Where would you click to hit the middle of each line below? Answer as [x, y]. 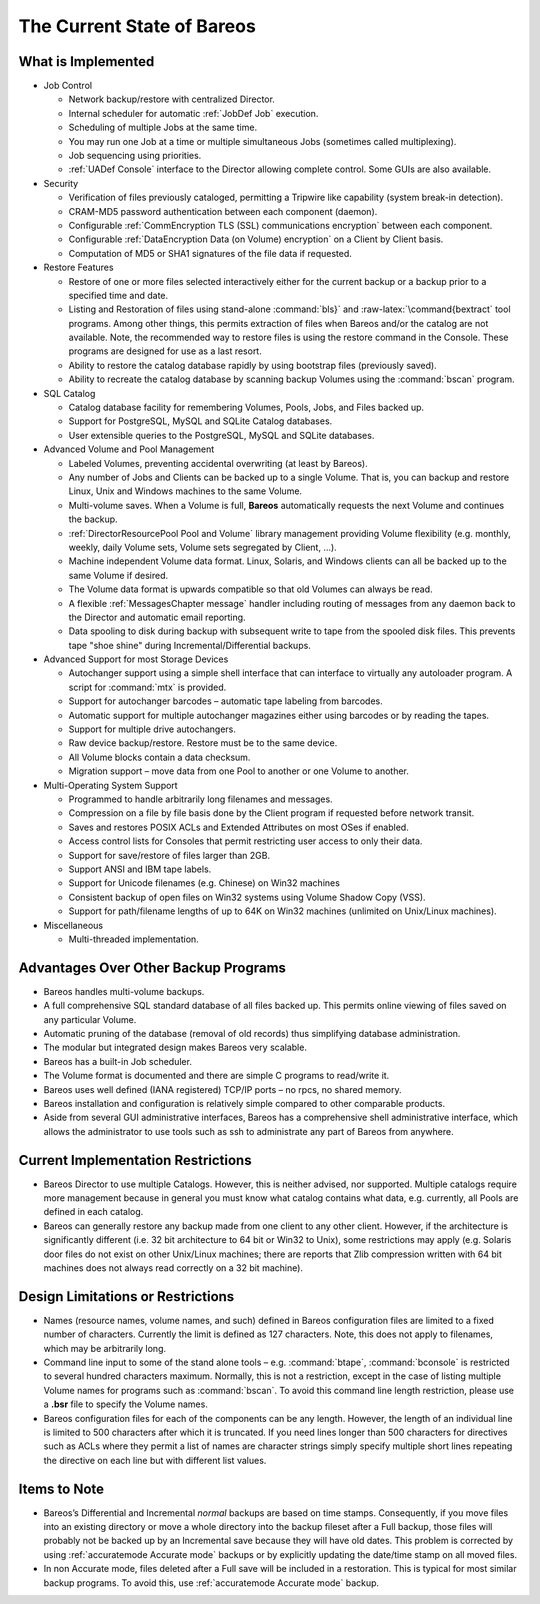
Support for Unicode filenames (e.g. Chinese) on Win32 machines [204, 883]
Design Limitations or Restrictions [126, 1296]
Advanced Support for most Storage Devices [136, 659]
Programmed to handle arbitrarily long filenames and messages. [201, 799]
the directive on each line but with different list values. [155, 1460]
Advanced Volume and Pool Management [129, 449]
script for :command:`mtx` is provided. [147, 687]
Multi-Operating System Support [111, 785]
